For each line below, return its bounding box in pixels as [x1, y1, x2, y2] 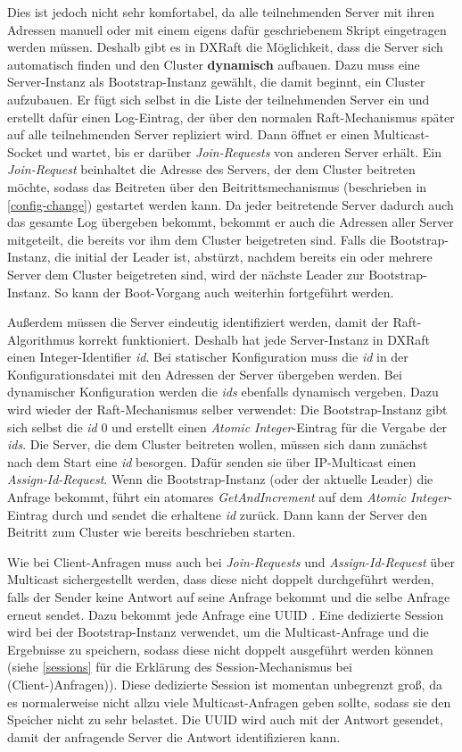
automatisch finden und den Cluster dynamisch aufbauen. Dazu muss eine [7, 54, 420, 73]
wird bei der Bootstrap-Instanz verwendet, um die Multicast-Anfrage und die [7, 622, 429, 641]
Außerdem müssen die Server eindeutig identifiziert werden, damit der [7, 313, 389, 331]
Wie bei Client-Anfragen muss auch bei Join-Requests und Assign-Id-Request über [7, 552, 455, 571]
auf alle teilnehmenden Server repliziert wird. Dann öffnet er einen [7, 125, 370, 144]
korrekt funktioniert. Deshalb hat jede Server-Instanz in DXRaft [78, 330, 430, 348]
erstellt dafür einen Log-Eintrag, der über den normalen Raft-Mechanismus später [7, 107, 455, 126]
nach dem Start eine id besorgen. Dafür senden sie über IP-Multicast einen [7, 452, 417, 471]
